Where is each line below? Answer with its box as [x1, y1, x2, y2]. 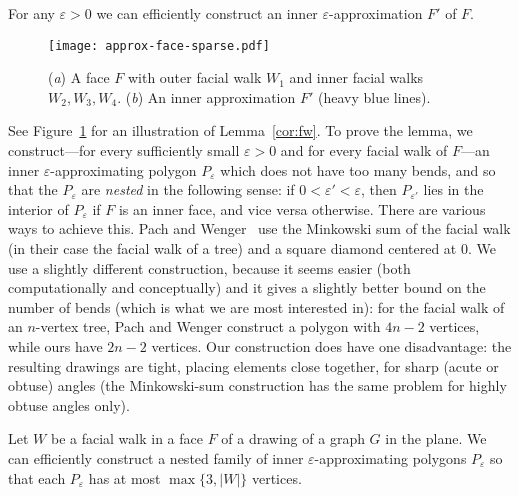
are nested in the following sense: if [81, 179, 295, 200]
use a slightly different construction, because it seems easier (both [8, 257, 411, 278]
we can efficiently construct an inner [96, 3, 318, 23]
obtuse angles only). [8, 394, 130, 415]
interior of [8, 198, 69, 219]
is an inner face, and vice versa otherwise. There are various [118, 198, 486, 219]
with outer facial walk [127, 67, 262, 88]
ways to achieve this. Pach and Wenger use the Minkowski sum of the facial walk [8, 218, 511, 239]
